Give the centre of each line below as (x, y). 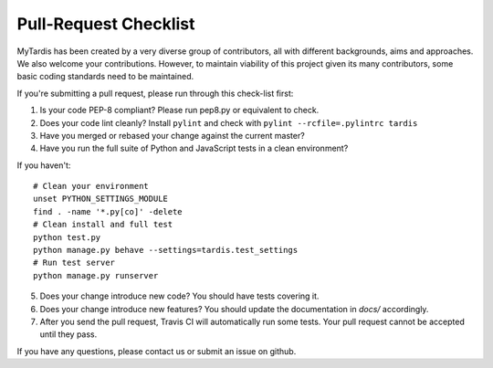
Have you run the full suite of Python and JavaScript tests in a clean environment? (194, 148)
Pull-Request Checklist (106, 24)
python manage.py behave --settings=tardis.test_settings (166, 250)
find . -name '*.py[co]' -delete (108, 211)
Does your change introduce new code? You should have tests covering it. (179, 296)
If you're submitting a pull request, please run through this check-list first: (155, 93)
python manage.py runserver (96, 275)
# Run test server (74, 263)
